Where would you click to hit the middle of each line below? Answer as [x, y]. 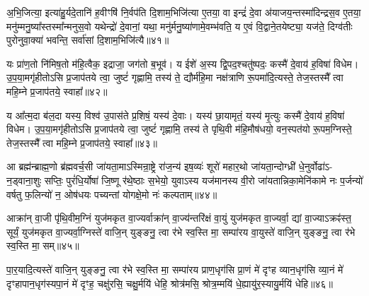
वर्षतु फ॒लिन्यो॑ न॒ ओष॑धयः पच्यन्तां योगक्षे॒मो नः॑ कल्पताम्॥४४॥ [112, 194]
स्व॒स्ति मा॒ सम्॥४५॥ [43, 245]
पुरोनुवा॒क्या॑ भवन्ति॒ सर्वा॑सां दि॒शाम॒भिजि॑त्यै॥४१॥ [88, 40]
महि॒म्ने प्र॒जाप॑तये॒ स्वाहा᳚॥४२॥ [57, 91]
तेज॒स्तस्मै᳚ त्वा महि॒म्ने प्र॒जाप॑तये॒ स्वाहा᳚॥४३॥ [82, 142]
